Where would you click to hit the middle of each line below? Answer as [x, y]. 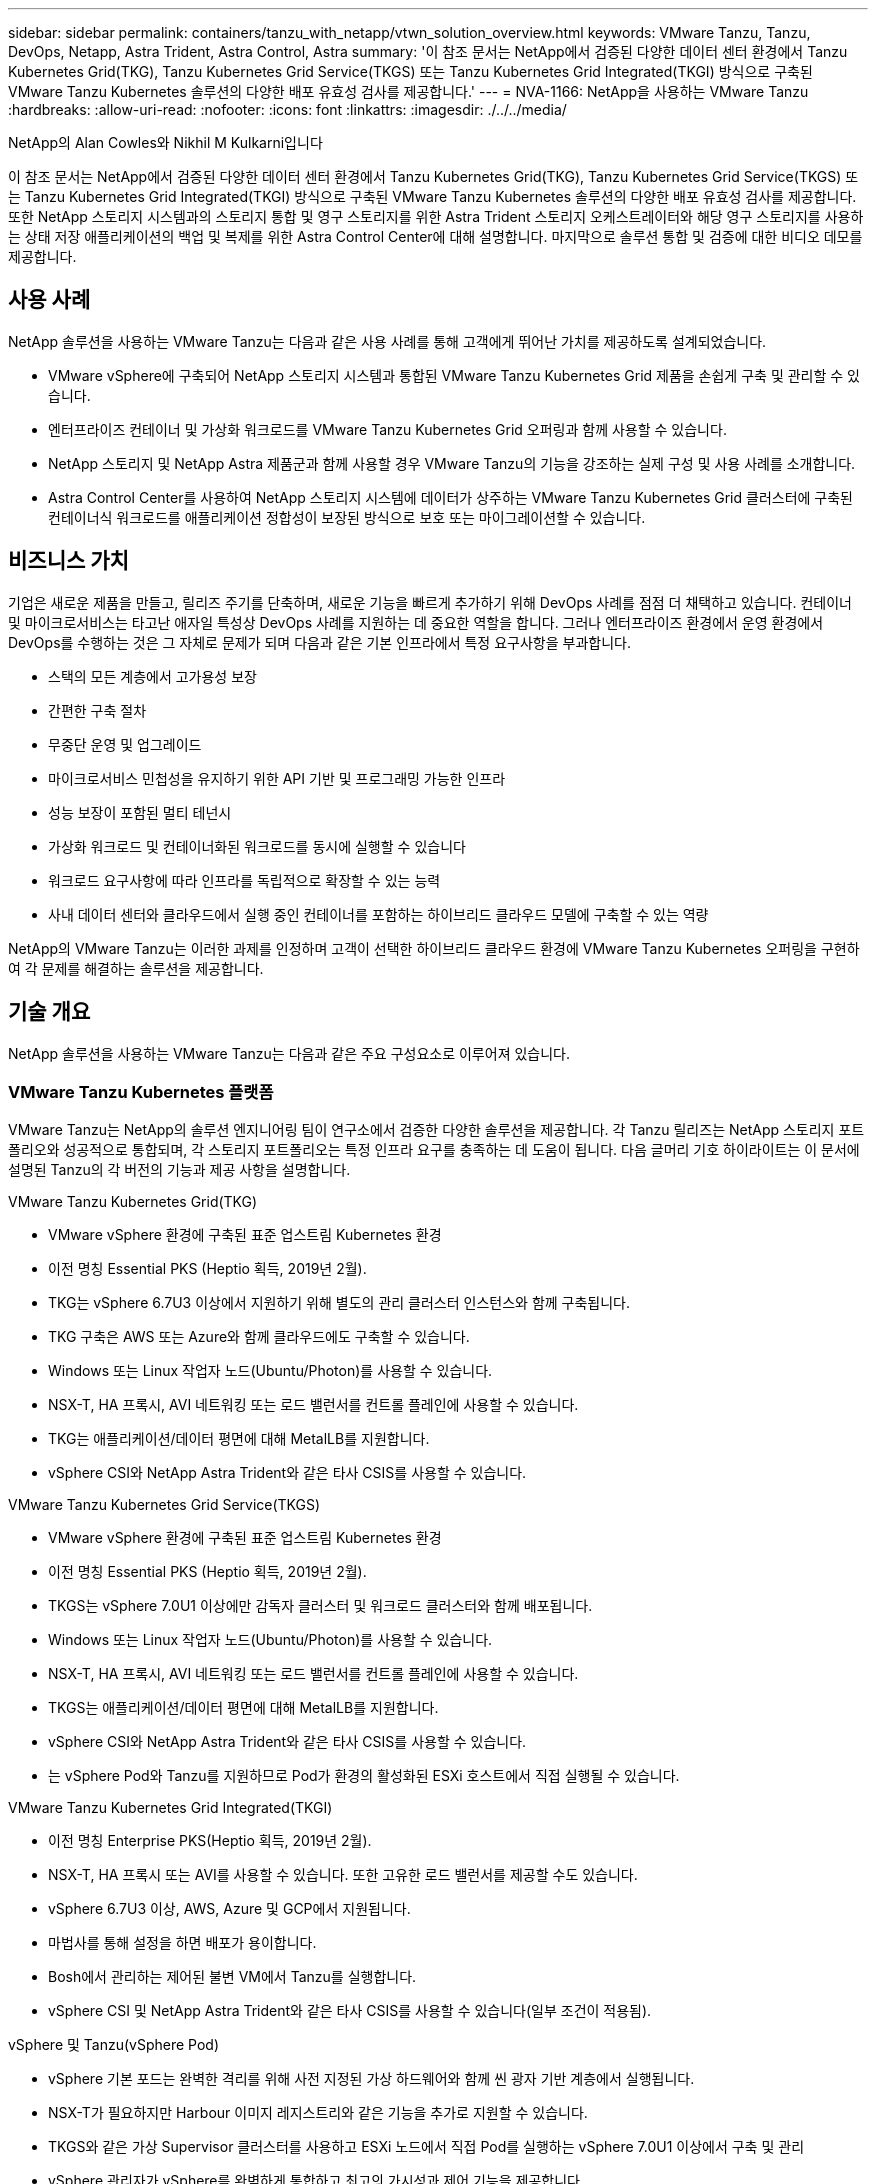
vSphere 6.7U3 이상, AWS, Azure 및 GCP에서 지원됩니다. [229, 1909]
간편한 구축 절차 [97, 710]
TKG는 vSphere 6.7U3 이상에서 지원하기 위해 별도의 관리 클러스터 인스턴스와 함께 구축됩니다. [339, 1303]
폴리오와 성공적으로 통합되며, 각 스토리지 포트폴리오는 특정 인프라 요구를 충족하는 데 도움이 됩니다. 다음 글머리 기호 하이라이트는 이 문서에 [434, 1150]
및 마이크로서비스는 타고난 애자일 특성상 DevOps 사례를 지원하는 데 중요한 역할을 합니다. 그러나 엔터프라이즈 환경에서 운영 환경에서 [416, 622]
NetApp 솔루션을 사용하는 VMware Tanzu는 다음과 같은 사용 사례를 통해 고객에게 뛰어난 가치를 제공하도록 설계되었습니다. [387, 341]
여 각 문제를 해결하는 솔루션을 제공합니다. [136, 968]
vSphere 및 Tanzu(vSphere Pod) [114, 2045]
